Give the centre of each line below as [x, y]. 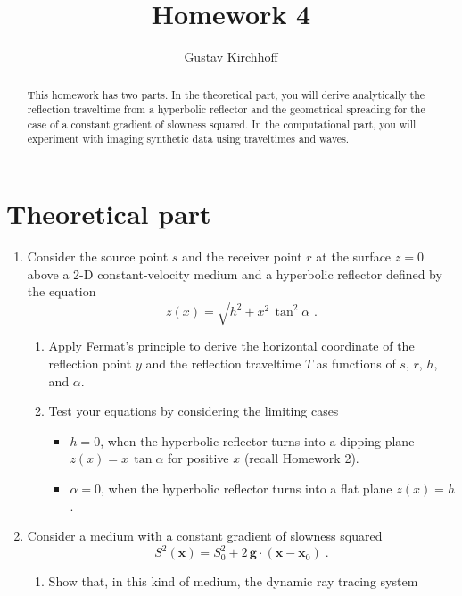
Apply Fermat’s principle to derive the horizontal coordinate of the [231, 346]
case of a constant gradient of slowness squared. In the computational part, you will [222, 124]
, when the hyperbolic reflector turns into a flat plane [247, 488]
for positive [198, 458]
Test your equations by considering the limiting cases [194, 411]
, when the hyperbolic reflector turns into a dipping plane [257, 440]
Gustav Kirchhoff [231, 57]
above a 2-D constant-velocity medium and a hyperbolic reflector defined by [235, 273]
